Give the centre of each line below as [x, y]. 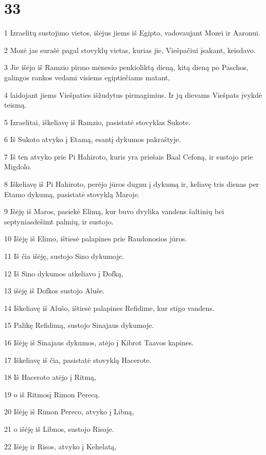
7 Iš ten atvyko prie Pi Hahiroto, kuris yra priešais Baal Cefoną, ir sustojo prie [129, 156]
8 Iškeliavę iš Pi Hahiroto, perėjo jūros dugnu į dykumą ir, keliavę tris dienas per [132, 184]
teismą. [15, 105]
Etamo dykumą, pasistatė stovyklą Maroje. [72, 194]
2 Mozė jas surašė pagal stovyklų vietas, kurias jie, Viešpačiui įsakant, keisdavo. [130, 50]
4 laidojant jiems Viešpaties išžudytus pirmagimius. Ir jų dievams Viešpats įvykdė [133, 94]
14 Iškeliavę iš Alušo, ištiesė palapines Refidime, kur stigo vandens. [109, 308]
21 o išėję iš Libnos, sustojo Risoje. [59, 428]
